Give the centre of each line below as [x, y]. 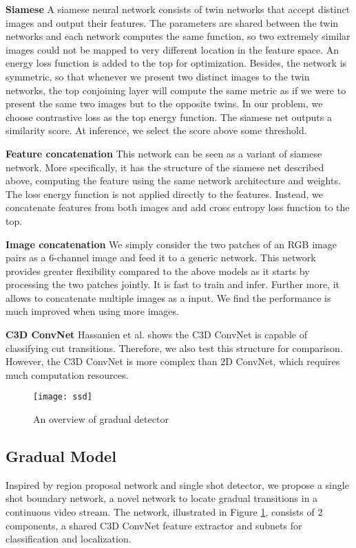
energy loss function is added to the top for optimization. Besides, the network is [176, 63]
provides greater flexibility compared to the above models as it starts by [158, 271]
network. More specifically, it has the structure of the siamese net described [165, 167]
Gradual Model [61, 456]
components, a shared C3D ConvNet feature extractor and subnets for [154, 525]
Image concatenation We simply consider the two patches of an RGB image [171, 244]
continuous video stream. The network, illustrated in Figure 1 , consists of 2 [164, 512]
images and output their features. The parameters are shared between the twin [172, 22]
